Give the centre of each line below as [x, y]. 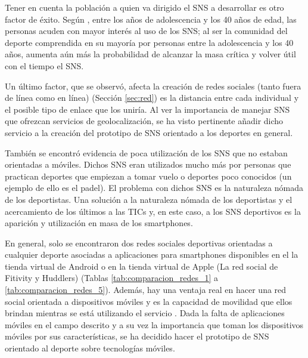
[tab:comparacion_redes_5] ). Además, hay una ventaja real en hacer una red [146, 290]
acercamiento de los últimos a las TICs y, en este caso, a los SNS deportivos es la [153, 211]
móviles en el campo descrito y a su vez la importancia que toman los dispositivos [154, 324]
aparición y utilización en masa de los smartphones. [99, 223]
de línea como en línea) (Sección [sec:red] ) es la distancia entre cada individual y [152, 98]
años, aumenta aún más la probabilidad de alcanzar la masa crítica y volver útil [150, 54]
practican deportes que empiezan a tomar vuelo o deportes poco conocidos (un [148, 176]
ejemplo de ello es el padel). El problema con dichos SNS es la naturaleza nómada [154, 188]
